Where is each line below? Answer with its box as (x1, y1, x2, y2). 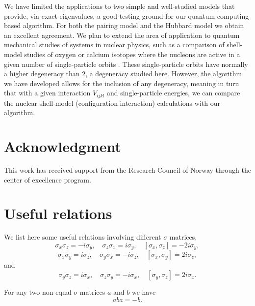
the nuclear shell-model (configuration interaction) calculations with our (4, 97, 220, 108)
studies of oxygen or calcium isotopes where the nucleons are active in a (24, 49, 240, 59)
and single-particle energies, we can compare (106, 88, 240, 98)
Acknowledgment (4, 136, 121, 156)
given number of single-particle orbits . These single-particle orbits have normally (4, 59, 248, 69)
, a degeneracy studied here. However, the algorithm (85, 68, 242, 79)
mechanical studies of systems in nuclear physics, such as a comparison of (4, 39, 225, 50)
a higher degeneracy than (4, 68, 80, 79)
